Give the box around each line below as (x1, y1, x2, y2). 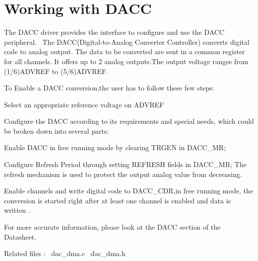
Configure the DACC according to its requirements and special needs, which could (4, 116, 254, 126)
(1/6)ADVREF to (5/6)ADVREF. (4, 66, 109, 76)
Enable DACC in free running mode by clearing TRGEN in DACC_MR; (4, 142, 226, 153)
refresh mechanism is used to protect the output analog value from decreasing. (4, 169, 242, 179)
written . (4, 205, 30, 215)
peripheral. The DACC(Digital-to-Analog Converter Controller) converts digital (4, 36, 250, 47)
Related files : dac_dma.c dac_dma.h (4, 248, 126, 259)
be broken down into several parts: (4, 125, 109, 136)
